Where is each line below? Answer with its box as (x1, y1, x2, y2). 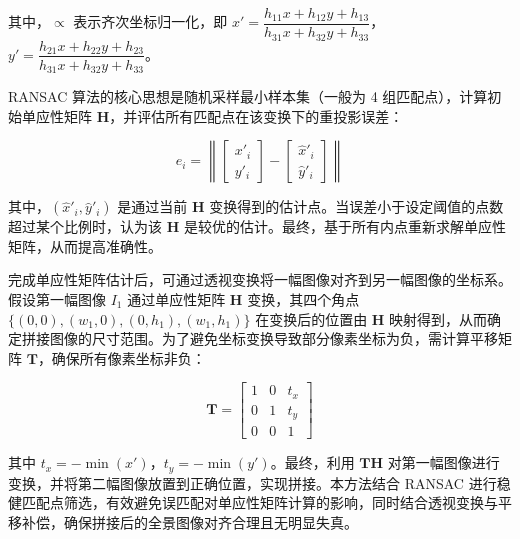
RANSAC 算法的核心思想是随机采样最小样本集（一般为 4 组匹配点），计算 (8, 86, 488, 107)
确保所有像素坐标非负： (51, 347, 206, 368)
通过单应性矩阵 (127, 289, 226, 309)
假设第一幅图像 (8, 289, 106, 309)
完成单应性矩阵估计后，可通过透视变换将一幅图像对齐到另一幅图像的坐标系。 (8, 269, 512, 290)
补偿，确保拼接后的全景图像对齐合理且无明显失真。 (21, 512, 358, 533)
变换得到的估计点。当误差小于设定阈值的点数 (209, 196, 504, 217)
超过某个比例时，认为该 (8, 216, 162, 237)
